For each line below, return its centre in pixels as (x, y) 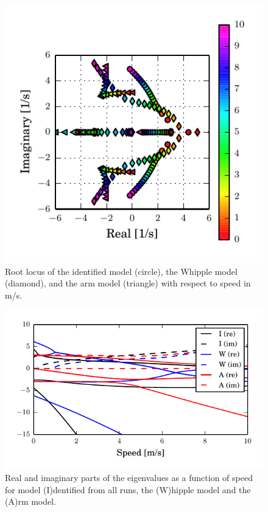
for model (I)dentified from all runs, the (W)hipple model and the (128, 489)
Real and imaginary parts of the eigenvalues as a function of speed (129, 478)
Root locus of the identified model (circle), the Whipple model (121, 271)
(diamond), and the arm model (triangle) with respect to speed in (128, 283)
